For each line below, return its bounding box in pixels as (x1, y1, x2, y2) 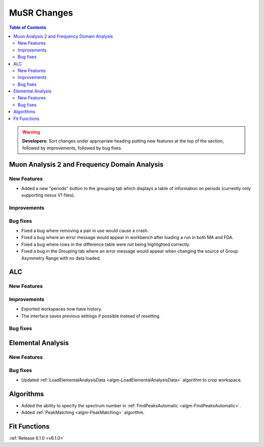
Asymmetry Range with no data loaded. (21, 255, 101, 261)
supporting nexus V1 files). (21, 192, 75, 198)
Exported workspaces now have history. (21, 306, 102, 312)
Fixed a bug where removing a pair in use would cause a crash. (21, 228, 149, 234)
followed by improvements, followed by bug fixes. (22, 145, 122, 151)
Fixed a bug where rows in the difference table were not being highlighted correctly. (21, 241, 191, 247)
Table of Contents (9, 24, 46, 30)
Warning (22, 129, 40, 135)
